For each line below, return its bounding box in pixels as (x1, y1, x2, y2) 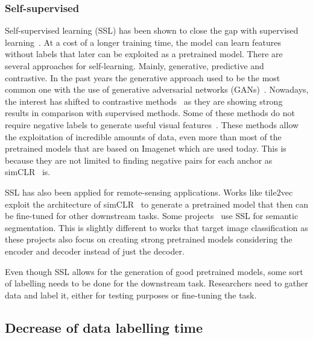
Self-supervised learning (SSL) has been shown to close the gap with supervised (5, 24, 299, 37)
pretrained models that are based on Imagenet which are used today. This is (5, 142, 286, 155)
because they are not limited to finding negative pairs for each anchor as (5, 153, 273, 166)
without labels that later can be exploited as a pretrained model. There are (5, 48, 283, 60)
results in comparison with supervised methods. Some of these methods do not (5, 107, 295, 119)
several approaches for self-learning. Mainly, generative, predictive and (5, 60, 264, 72)
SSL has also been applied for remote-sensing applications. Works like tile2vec (5, 185, 293, 198)
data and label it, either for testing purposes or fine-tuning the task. (5, 288, 257, 301)
